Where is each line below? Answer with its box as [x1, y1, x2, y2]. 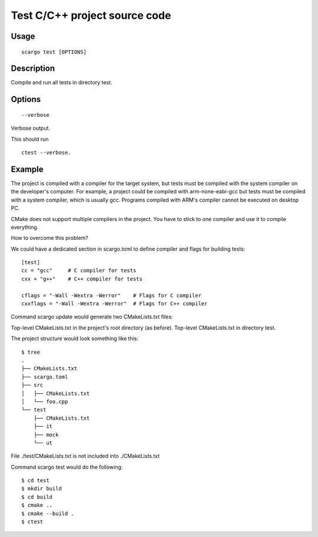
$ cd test [21, 477, 49, 484]
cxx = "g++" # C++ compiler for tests [21, 275, 143, 282]
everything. [11, 223, 39, 230]
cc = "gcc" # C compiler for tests [21, 267, 137, 274]
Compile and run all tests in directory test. [11, 79, 112, 86]
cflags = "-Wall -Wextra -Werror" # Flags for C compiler [21, 292, 201, 299]
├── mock [33, 431, 59, 438]
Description [11, 64, 55, 74]
